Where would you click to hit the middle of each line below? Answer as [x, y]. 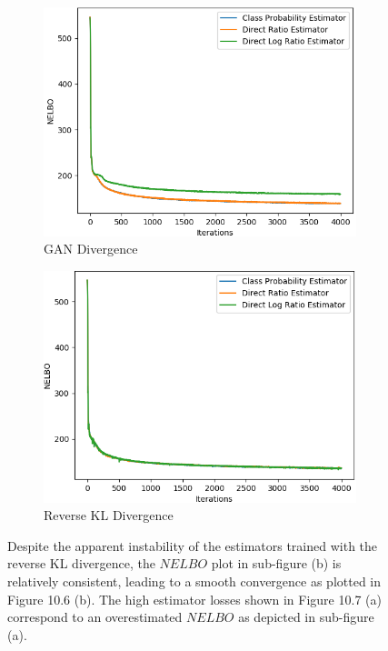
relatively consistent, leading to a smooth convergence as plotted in [194, 581]
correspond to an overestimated [95, 617]
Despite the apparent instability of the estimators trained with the [193, 545]
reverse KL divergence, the [81, 563]
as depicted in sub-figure [306, 617]
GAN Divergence [91, 249]
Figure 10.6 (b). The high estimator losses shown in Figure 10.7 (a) [194, 599]
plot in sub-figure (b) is [276, 563]
